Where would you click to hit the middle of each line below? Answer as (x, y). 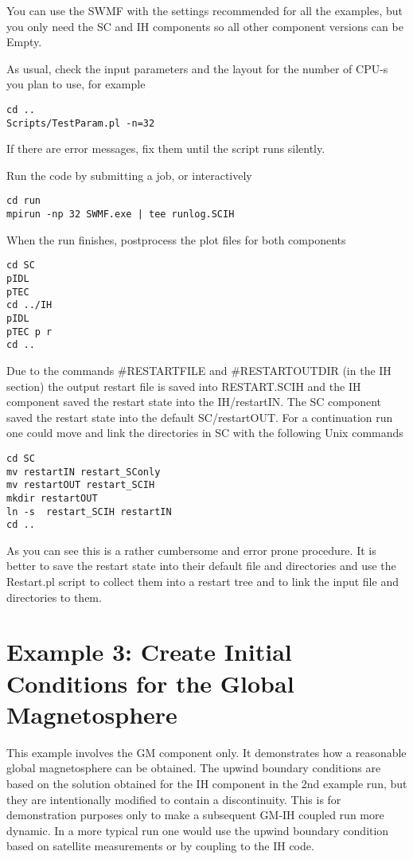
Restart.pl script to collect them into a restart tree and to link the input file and (203, 582)
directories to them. (54, 597)
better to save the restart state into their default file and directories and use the (201, 566)
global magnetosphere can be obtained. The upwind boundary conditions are (194, 768)
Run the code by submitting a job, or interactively (129, 175)
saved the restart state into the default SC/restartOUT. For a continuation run (200, 417)
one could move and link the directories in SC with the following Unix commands (205, 433)
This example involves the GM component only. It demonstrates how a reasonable (206, 752)
